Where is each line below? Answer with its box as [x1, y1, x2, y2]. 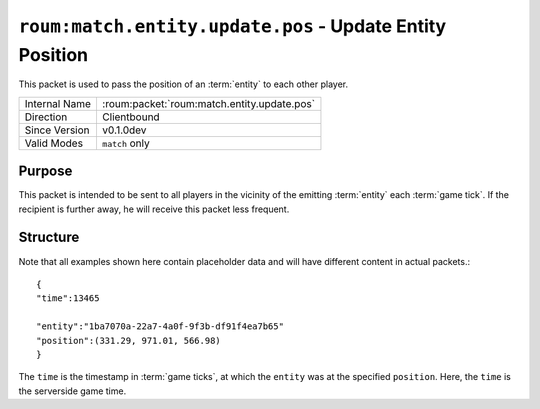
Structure [18, 229, 80, 246]
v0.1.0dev [101, 123, 147, 137]
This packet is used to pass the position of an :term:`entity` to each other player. [18, 78, 349, 90]
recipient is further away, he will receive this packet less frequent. [18, 203, 290, 215]
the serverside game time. [18, 385, 127, 397]
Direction [24, 110, 68, 124]
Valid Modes [24, 136, 84, 150]
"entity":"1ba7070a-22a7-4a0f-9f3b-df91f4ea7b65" [36, 321, 285, 332]
